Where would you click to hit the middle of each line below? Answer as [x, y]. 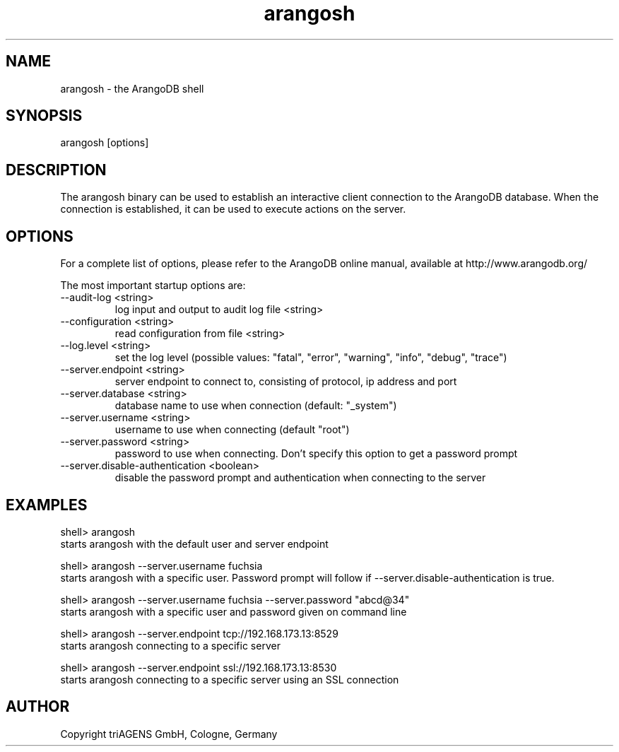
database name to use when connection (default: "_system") [256, 406]
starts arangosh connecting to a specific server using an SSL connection [230, 679]
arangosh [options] [105, 143]
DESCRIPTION [56, 170]
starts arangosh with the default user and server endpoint [194, 544]
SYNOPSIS [44, 116]
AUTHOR [38, 707]
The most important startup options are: [153, 286]
